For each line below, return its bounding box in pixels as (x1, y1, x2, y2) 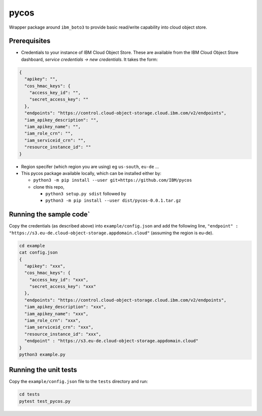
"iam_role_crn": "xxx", (24, 318, 81, 323)
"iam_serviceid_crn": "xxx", (24, 325, 94, 330)
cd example (19, 243, 45, 248)
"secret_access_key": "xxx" (29, 284, 97, 289)
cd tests (19, 392, 40, 397)
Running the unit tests (9, 366, 77, 374)
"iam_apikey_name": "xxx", (24, 311, 89, 316)
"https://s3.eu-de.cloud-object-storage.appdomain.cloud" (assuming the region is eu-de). (9, 230, 213, 236)
